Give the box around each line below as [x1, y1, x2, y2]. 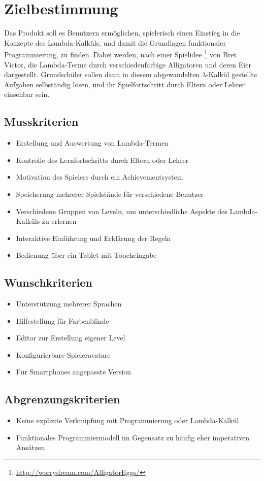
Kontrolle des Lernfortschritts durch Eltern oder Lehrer [16, 154, 189, 165]
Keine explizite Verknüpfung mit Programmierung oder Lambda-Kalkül [16, 415, 239, 426]
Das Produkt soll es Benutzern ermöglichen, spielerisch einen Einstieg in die [4, 27, 240, 38]
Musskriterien [4, 114, 79, 129]
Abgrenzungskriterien [4, 391, 120, 407]
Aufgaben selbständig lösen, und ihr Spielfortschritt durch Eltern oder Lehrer [4, 79, 245, 89]
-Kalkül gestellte [206, 69, 257, 80]
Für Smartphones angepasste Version [16, 366, 131, 377]
